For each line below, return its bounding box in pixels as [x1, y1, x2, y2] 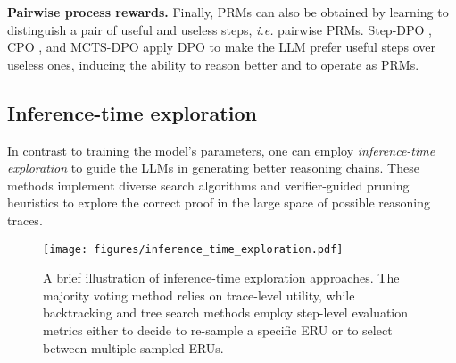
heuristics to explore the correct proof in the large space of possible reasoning [7, 193, 430, 212]
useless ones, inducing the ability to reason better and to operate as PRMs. [7, 55, 419, 73]
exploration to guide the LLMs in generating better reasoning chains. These [7, 158, 419, 177]
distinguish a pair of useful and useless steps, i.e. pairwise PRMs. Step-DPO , [7, 20, 433, 38]
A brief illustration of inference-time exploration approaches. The [43, 268, 400, 287]
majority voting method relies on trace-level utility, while [43, 285, 355, 304]
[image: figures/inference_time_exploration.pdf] [43, 242, 344, 256]
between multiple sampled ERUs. [43, 338, 224, 357]
